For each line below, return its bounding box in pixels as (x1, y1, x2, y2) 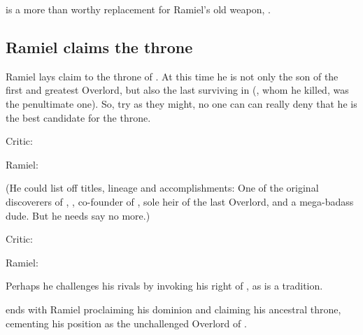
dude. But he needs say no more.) (6, 208, 150, 222)
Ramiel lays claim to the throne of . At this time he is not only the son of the (6, 69, 339, 83)
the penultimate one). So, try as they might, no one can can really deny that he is (6, 96, 357, 111)
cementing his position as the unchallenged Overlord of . (6, 315, 247, 330)
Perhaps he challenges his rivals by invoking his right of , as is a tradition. (6, 278, 323, 293)
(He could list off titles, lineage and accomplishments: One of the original (6, 180, 319, 195)
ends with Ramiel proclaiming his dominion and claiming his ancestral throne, (6, 301, 341, 316)
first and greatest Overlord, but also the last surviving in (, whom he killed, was (6, 83, 349, 97)
